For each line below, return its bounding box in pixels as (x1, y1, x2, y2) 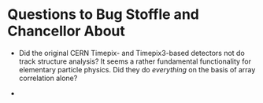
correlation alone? (18, 73, 78, 83)
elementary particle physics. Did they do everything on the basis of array (18, 64, 256, 74)
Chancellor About (7, 22, 125, 40)
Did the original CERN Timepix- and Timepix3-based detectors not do (18, 48, 245, 57)
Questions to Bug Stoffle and (7, 6, 200, 24)
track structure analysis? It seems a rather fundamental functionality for (18, 57, 251, 66)
